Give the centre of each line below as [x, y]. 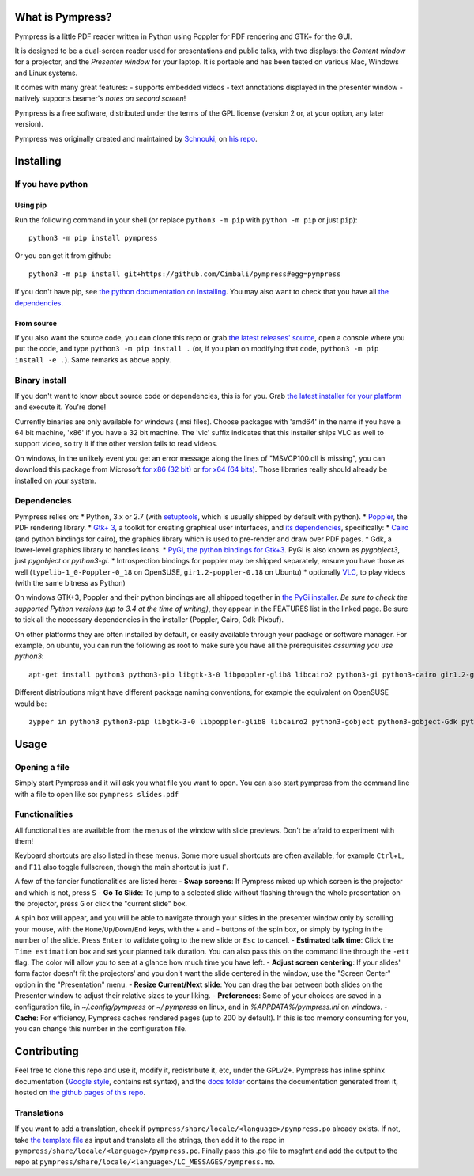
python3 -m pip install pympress [93, 238]
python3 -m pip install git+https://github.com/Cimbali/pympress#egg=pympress [185, 274]
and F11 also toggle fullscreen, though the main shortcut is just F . [122, 867]
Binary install [40, 380]
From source [36, 323]
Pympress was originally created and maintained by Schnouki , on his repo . [136, 138]
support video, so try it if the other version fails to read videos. [116, 444]
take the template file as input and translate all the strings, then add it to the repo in [150, 1140]
